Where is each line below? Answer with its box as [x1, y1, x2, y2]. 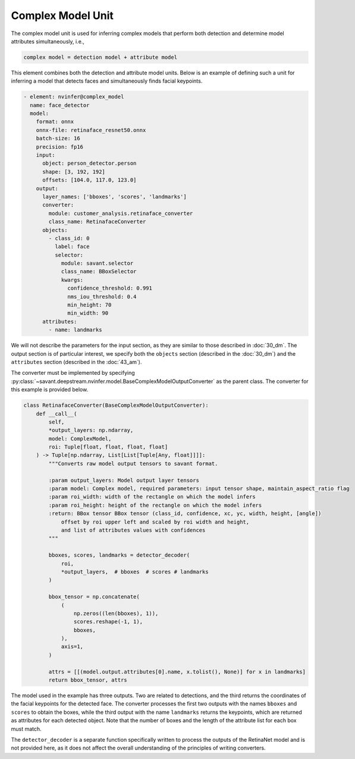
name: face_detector [30, 102, 90, 108]
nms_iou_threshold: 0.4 [67, 293, 137, 300]
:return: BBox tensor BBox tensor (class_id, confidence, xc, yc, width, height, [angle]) [48, 510, 322, 517]
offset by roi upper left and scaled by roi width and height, [61, 518, 250, 525]
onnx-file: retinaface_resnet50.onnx [36, 127, 146, 133]
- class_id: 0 [48, 235, 90, 241]
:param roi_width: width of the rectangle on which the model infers [48, 494, 256, 500]
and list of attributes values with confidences [61, 527, 206, 534]
